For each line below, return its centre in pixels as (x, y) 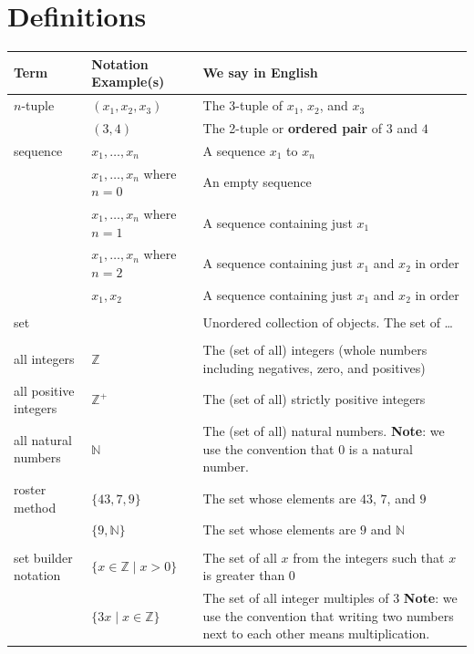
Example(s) (128, 82)
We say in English (260, 73)
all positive (44, 390)
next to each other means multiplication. (316, 633)
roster (30, 489)
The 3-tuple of (243, 105)
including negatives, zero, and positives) (314, 367)
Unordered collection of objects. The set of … (328, 322)
